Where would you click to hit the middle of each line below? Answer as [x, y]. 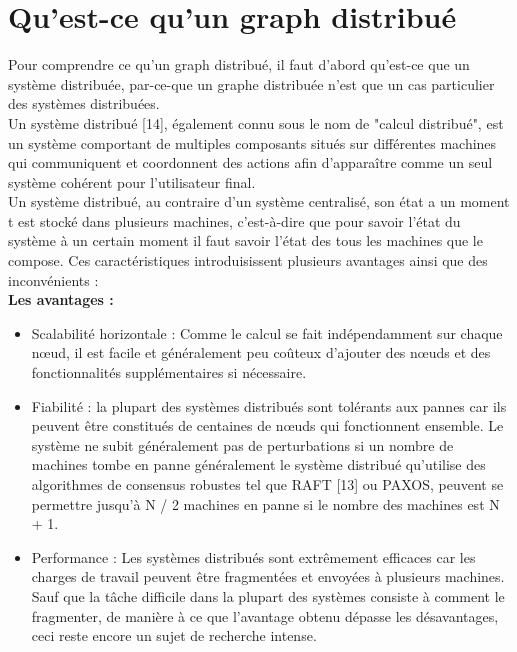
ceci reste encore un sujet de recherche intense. [174, 635]
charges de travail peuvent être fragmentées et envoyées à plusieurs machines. [268, 576]
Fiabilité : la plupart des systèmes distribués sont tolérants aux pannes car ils [269, 405]
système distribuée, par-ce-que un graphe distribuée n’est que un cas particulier [251, 83]
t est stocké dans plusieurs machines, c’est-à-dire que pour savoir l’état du [234, 220]
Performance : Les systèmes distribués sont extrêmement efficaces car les [253, 556]
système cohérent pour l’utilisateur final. [132, 181]
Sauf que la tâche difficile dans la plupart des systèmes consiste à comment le [268, 595]
